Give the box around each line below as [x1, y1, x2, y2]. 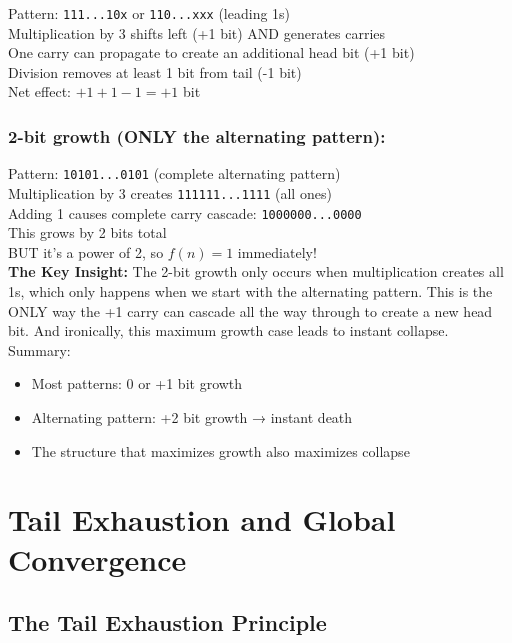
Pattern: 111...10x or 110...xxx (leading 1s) [8, 3, 291, 23]
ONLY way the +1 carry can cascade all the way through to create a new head [8, 300, 493, 321]
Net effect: [8, 81, 71, 102]
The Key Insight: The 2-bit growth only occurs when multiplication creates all [8, 261, 504, 282]
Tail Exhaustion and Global [8, 499, 396, 540]
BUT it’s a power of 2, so [8, 241, 164, 262]
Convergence [8, 538, 187, 579]
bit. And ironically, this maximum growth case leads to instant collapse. [8, 320, 449, 341]
